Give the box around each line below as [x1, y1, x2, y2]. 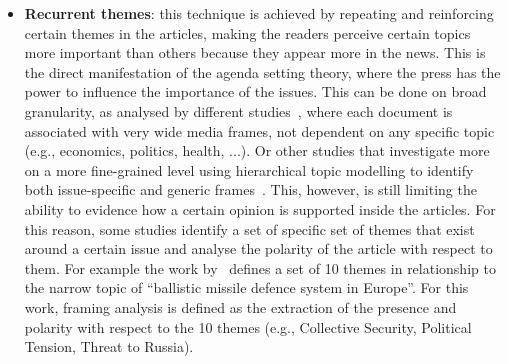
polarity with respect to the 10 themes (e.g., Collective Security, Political [24, 316, 472, 337]
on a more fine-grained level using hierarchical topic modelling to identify [24, 159, 474, 180]
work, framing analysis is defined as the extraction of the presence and [24, 296, 457, 317]
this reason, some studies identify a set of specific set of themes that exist [24, 218, 475, 239]
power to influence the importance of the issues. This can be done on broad [24, 81, 487, 102]
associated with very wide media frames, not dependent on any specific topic [24, 120, 495, 141]
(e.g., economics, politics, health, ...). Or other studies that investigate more [24, 140, 490, 161]
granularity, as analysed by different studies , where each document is [24, 100, 453, 121]
